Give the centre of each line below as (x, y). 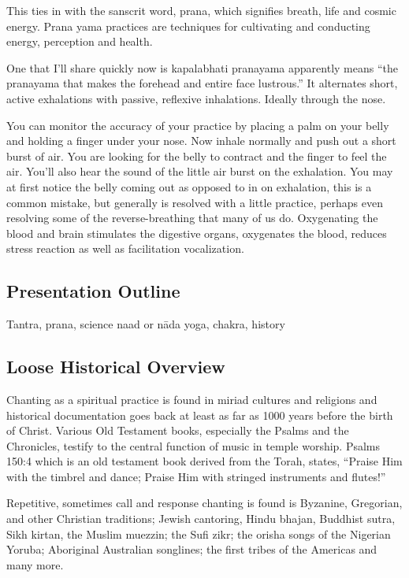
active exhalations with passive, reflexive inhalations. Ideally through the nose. (196, 98)
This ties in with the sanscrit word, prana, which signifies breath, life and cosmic (201, 10)
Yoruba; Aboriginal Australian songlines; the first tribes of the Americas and (192, 549)
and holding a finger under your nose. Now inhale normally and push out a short (201, 141)
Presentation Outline (93, 291)
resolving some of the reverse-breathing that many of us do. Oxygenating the (192, 218)
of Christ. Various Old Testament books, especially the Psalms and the (178, 430)
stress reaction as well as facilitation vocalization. (125, 248)
